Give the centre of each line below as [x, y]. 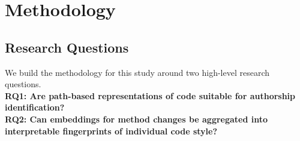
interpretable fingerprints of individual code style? [111, 131]
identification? [35, 107]
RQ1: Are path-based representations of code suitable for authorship [150, 95]
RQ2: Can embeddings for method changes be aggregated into [136, 119]
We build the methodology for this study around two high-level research [137, 72]
